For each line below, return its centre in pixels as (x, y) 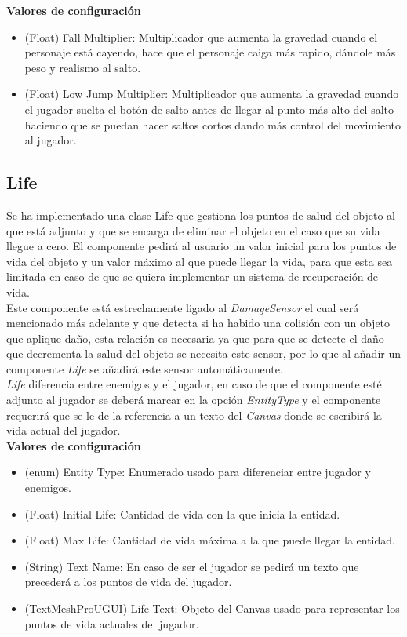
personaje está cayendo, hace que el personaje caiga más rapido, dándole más (210, 52)
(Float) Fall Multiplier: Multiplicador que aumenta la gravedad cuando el (201, 36)
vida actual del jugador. (64, 430)
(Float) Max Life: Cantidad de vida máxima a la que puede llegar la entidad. (210, 540)
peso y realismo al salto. (83, 67)
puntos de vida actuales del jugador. (112, 623)
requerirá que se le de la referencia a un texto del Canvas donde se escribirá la (194, 415)
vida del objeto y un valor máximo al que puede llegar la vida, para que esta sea (200, 261)
